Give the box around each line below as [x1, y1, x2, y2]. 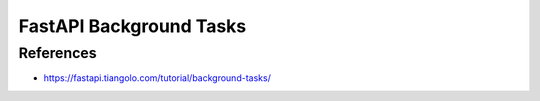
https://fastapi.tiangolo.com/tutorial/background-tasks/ [43, 72, 272, 84]
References [18, 44, 97, 62]
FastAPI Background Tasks [18, 15, 247, 37]
